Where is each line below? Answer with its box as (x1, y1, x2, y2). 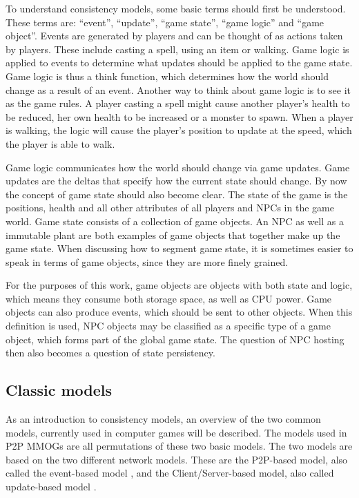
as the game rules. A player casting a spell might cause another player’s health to (6, 96, 350, 111)
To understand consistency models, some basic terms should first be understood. (6, 1, 346, 15)
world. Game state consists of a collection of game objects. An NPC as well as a (6, 213, 344, 228)
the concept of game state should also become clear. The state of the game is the (6, 186, 348, 201)
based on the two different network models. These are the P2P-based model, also (6, 452, 348, 466)
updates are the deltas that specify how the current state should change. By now (6, 173, 347, 188)
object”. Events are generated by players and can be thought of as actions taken (6, 28, 343, 43)
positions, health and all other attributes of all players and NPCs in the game (6, 200, 334, 215)
